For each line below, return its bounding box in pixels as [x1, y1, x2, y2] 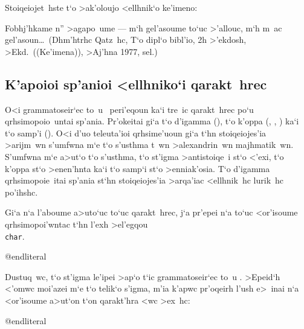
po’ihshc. [5, 185, 38, 198]
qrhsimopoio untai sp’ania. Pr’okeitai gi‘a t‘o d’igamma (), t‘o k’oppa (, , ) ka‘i [5, 115, 299, 127]
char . [5, 229, 25, 242]
